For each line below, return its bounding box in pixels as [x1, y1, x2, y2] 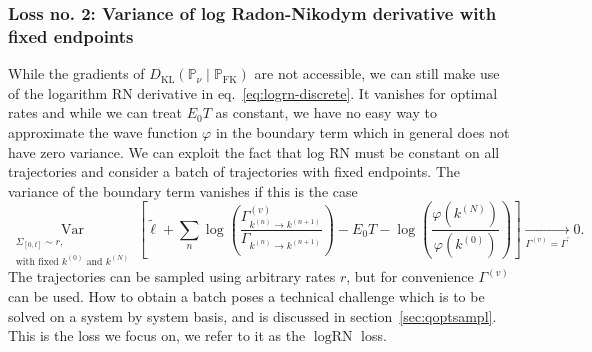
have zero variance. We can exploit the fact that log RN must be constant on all [8, 141, 500, 162]
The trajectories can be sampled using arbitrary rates [8, 266, 336, 287]
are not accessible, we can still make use [254, 63, 500, 84]
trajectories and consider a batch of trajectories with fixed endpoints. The [8, 161, 461, 182]
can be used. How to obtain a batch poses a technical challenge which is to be [8, 285, 485, 306]
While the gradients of [8, 63, 145, 84]
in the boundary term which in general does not [215, 121, 510, 142]
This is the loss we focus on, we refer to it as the [8, 325, 306, 346]
